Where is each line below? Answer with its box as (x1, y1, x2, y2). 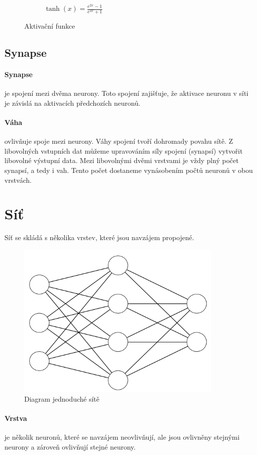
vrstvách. (4, 174, 32, 185)
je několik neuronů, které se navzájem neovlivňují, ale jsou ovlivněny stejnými (4, 432, 240, 442)
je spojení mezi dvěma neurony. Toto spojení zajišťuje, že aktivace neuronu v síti (4, 88, 249, 98)
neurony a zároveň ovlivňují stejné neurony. (4, 441, 136, 452)
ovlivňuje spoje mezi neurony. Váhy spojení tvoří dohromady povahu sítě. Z (4, 136, 233, 146)
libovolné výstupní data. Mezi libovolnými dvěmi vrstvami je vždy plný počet (4, 155, 239, 165)
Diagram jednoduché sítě (24, 393, 99, 404)
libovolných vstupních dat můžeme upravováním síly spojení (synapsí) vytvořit (4, 145, 243, 156)
